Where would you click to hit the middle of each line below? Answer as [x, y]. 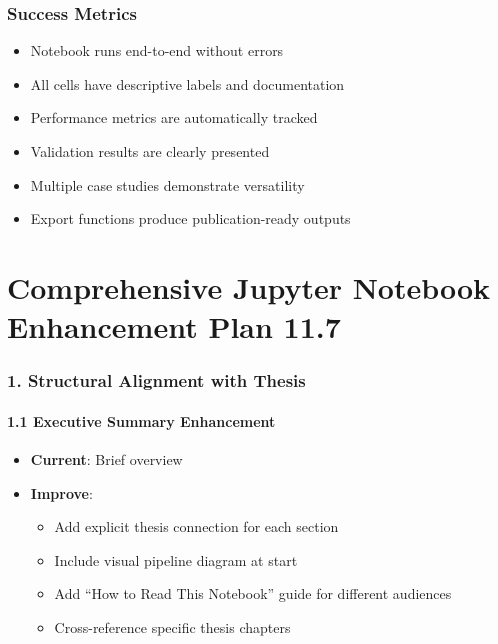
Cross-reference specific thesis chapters [172, 626]
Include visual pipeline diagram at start [176, 559]
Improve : [61, 492]
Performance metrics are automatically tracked [174, 117]
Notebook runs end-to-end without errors [157, 50]
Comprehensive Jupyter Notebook [249, 286]
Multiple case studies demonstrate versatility [167, 184]
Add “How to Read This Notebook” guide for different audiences [253, 593]
